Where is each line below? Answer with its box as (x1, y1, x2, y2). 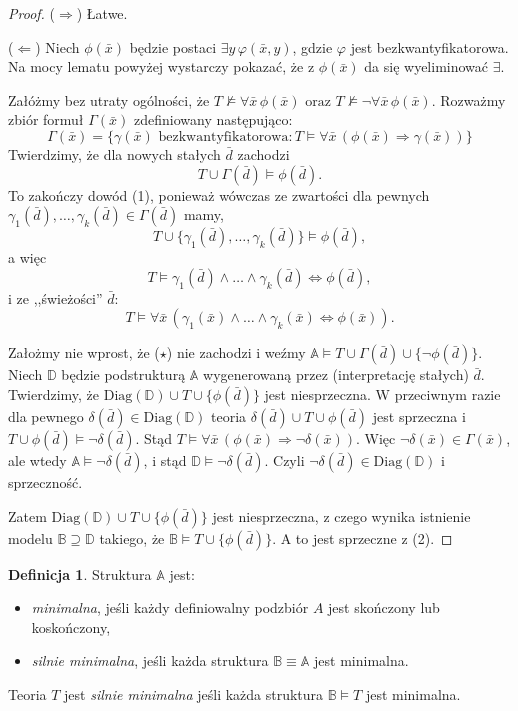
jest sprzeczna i (372, 405, 466, 426)
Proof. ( (8, 3, 55, 23)
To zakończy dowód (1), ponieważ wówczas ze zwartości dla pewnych (8, 184, 430, 205)
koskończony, (31, 616, 111, 637)
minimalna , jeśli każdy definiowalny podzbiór (31, 597, 309, 618)
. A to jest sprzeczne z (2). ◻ (272, 527, 453, 548)
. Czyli (264, 449, 305, 470)
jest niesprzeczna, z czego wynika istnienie (212, 505, 471, 526)
